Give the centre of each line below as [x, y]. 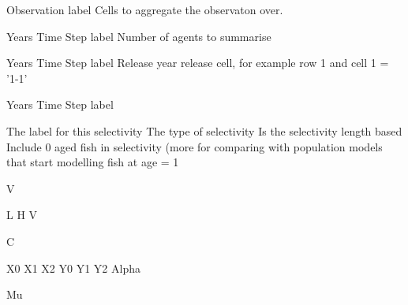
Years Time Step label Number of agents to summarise [139, 36]
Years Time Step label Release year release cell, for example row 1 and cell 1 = [198, 63]
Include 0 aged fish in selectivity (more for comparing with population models [195, 146]
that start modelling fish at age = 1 [93, 162]
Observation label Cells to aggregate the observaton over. [145, 9]
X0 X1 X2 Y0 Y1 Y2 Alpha [73, 268]
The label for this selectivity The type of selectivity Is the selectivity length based [204, 130]
